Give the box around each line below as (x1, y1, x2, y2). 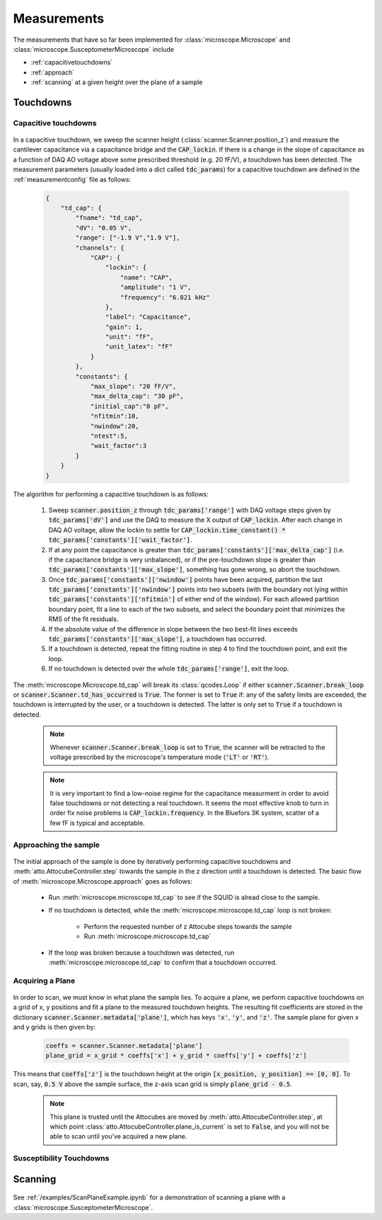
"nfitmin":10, (90, 412, 139, 421)
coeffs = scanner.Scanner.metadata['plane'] (45, 1042, 203, 1050)
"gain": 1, (105, 323, 143, 331)
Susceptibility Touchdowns (13, 1153, 110, 1163)
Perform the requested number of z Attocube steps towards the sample (83, 922, 293, 930)
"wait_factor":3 (90, 442, 147, 450)
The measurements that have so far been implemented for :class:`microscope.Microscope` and (13, 35, 291, 44)
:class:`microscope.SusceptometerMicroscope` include (13, 45, 175, 53)
